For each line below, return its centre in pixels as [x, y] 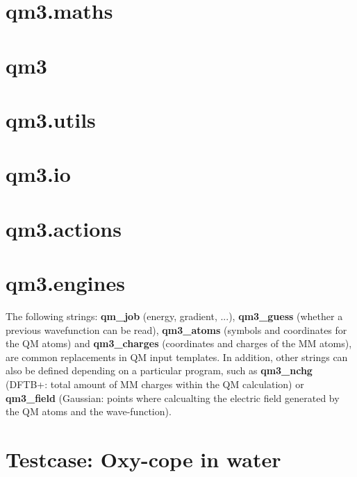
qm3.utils [51, 119]
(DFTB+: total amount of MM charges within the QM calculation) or [155, 384]
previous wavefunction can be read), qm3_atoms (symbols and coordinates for [176, 329]
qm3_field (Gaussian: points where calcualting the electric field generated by [173, 397]
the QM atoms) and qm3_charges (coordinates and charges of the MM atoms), [179, 343]
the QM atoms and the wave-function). [89, 411]
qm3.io [38, 174]
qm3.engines [65, 283]
